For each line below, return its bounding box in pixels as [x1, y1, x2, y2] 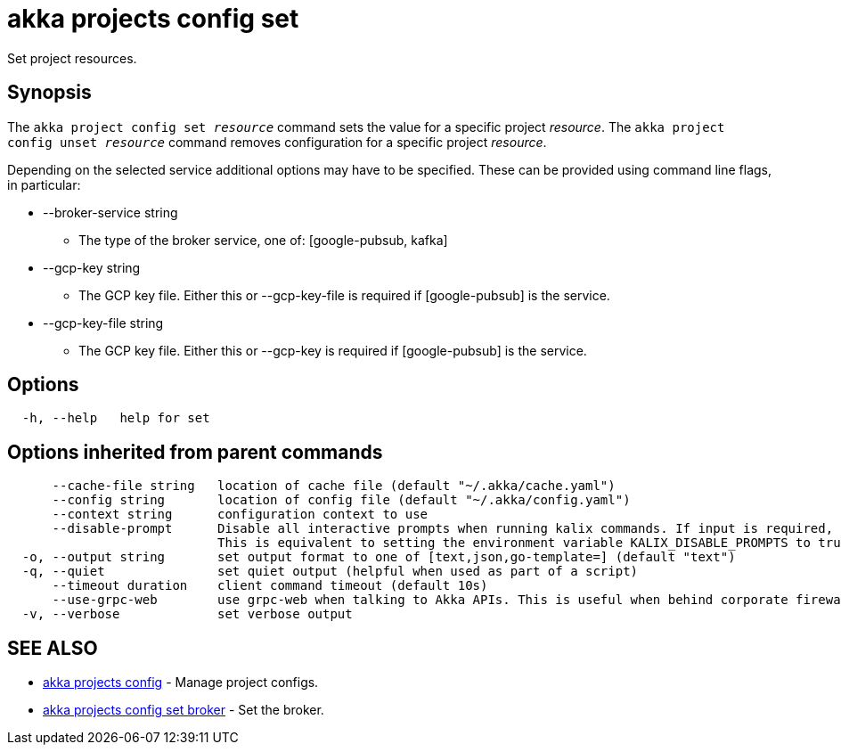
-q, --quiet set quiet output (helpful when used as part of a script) [21, 564, 639, 579]
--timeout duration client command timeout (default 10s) [52, 578, 488, 593]
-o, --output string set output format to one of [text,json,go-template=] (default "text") [21, 550, 736, 565]
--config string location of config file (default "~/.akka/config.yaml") [52, 493, 631, 508]
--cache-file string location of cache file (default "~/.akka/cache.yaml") [52, 478, 616, 494]
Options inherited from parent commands [7, 440, 383, 463]
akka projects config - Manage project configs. [43, 674, 319, 691]
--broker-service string [43, 204, 178, 220]
